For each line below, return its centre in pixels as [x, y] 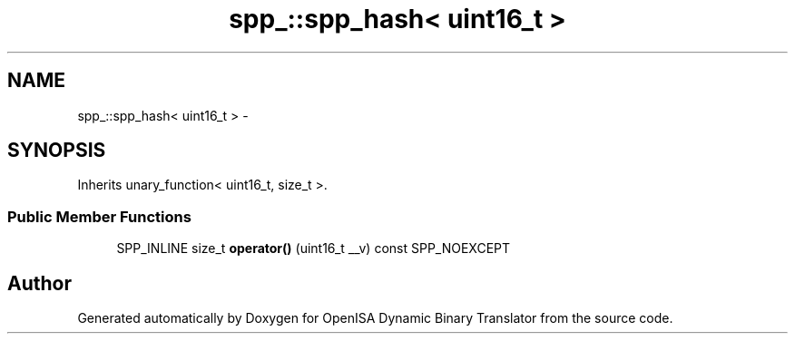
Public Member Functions [99, 216]
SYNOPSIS [57, 151]
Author [39, 283]
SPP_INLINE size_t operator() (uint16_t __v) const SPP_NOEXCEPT [314, 248]
